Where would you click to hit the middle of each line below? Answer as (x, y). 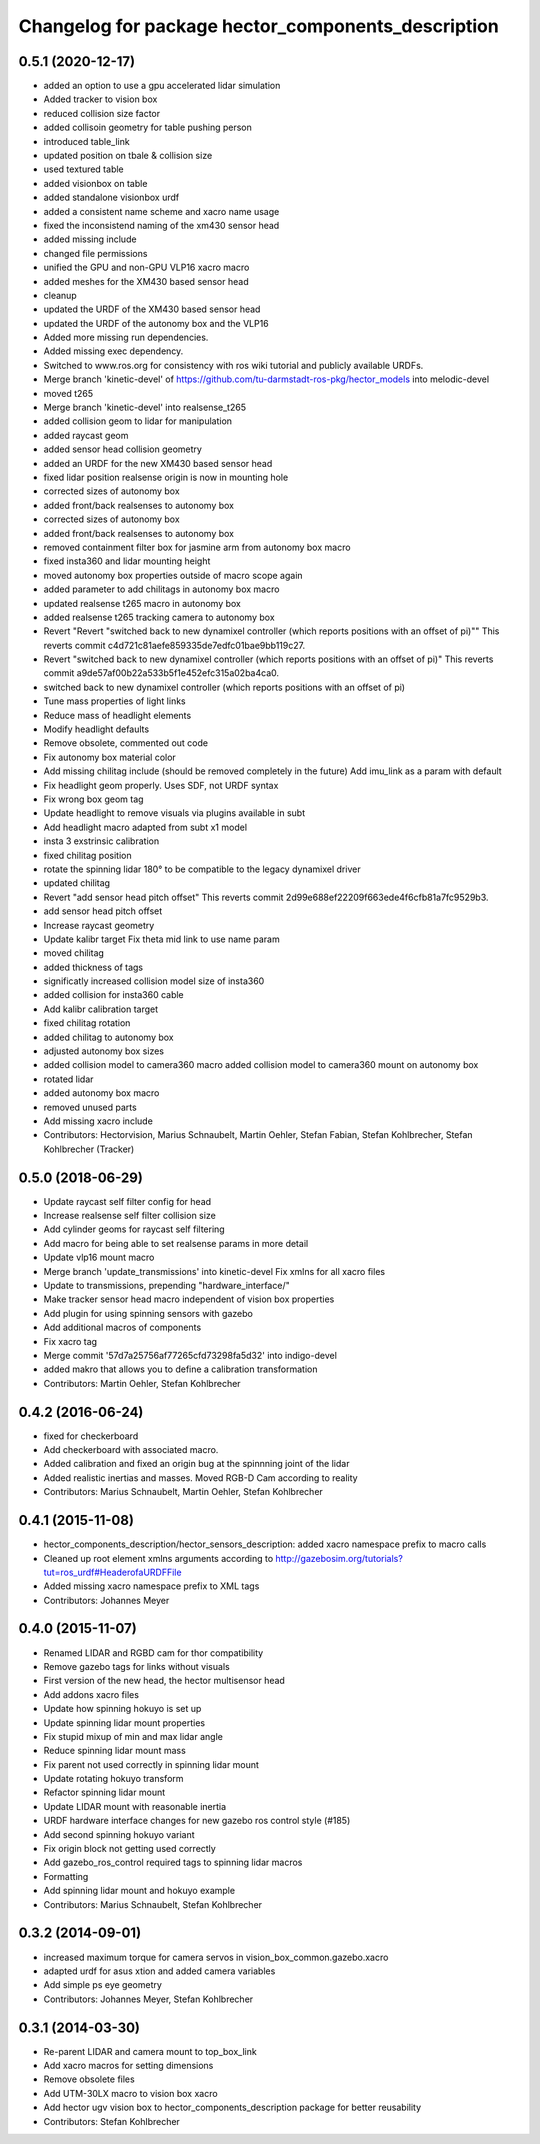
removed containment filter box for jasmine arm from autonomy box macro (197, 547)
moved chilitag (74, 953)
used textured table (83, 169)
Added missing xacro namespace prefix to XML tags (151, 1586)
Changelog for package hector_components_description (258, 26)
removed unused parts (90, 1107)
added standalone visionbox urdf (111, 197)
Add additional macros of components (122, 1327)
